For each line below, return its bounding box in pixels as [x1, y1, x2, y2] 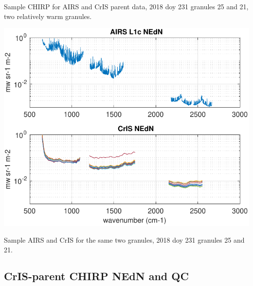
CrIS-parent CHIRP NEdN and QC [4, 268, 189, 283]
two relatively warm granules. [4, 11, 92, 21]
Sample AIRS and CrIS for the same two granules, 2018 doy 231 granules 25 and [4, 234, 245, 245]
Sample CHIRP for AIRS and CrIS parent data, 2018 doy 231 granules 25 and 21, [4, 1, 249, 11]
